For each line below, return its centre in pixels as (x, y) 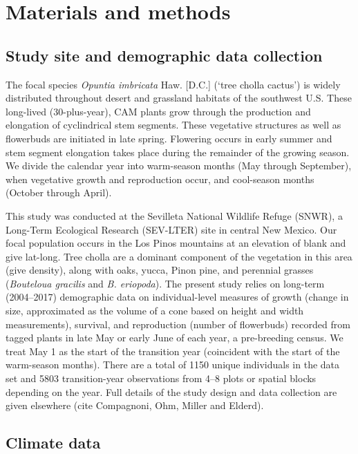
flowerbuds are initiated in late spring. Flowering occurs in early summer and (169, 138)
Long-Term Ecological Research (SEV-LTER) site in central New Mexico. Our (171, 229)
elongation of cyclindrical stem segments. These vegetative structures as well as (173, 125)
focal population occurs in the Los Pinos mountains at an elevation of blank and (176, 243)
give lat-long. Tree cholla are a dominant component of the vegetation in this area (179, 256)
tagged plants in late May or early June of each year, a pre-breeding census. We (175, 338)
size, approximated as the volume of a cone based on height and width (155, 311)
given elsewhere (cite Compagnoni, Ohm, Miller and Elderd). (135, 405)
